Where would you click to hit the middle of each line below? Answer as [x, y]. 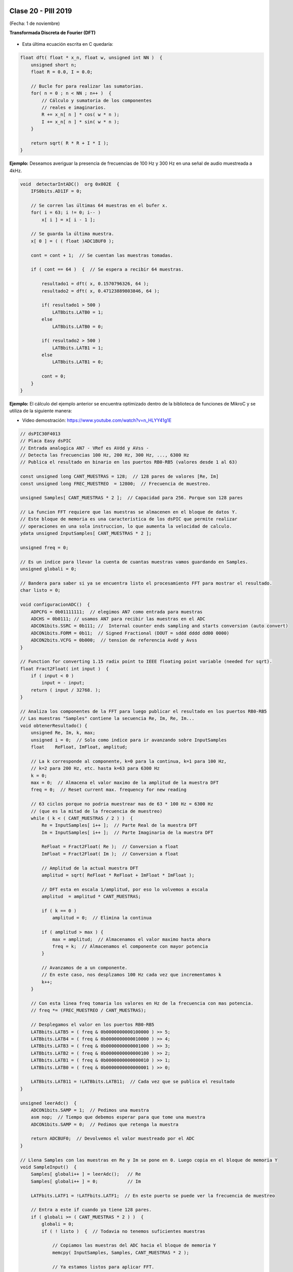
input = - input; [63, 683]
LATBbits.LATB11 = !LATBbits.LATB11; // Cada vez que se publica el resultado [133, 1082]
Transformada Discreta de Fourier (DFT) [53, 33]
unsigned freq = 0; [44, 548]
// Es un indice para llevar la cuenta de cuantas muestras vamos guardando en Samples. [134, 562]
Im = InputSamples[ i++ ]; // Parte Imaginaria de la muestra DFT [127, 832]
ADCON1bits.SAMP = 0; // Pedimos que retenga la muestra [105, 1124]
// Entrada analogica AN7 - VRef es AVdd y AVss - [85, 448]
